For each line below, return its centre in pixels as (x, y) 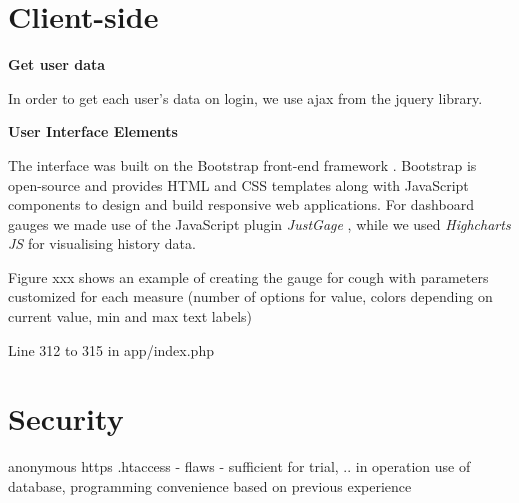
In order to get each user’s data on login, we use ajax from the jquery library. (245, 97)
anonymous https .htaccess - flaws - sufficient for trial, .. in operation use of (239, 466)
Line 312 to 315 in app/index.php (111, 349)
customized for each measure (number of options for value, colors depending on (250, 296)
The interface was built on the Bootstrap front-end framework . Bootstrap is (242, 164)
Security (66, 418)
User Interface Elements (93, 131)
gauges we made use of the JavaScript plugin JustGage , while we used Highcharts (259, 223)
